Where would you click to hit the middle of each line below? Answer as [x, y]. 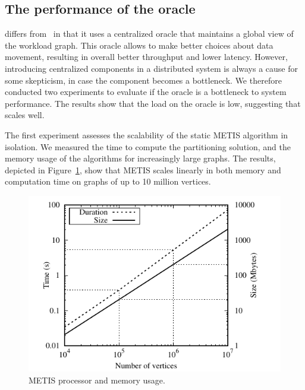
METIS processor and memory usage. [97, 380]
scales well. [25, 115]
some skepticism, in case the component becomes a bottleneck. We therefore [143, 80]
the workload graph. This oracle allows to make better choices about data [139, 45]
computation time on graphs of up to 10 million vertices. [108, 181]
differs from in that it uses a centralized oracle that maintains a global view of [149, 34]
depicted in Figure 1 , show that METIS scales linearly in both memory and [143, 169]
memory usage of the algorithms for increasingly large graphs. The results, [140, 158]
